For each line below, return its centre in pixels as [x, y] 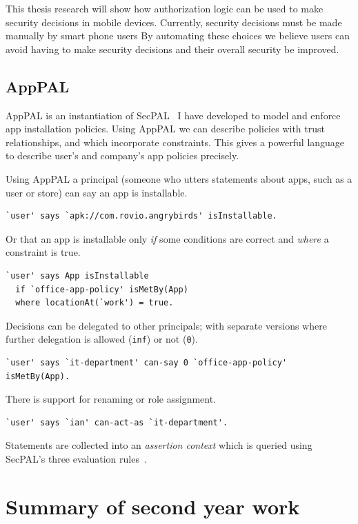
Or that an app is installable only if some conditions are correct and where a [167, 238]
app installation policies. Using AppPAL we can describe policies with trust [165, 129]
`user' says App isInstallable [77, 275]
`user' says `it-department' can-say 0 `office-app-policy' [147, 362]
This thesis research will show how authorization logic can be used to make [165, 8]
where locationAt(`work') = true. [95, 303]
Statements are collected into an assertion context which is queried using [159, 445]
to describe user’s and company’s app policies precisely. [122, 155]
